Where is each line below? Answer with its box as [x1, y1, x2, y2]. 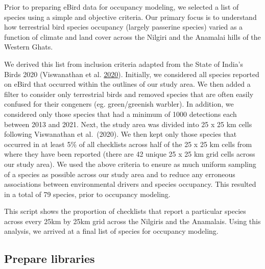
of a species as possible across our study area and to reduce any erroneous [4, 168, 235, 179]
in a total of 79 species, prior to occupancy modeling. [4, 188, 171, 199]
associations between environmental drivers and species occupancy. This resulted [4, 179, 256, 189]
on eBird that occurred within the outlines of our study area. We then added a [4, 79, 251, 89]
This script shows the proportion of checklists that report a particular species [4, 206, 246, 216]
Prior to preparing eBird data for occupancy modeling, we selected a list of [4, 2, 239, 12]
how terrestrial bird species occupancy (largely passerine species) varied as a [4, 21, 243, 32]
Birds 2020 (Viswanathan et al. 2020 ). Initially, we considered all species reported [4, 68, 259, 79]
